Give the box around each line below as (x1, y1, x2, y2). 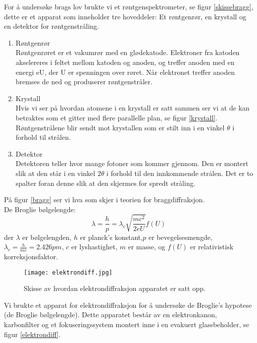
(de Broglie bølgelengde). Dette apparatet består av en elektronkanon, (4, 309, 217, 320)
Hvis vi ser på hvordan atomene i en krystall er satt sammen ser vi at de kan (15, 103, 250, 113)
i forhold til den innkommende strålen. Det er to (106, 168, 254, 178)
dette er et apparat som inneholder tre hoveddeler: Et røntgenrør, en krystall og (4, 11, 247, 21)
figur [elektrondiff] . (4, 329, 61, 339)
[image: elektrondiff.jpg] (24, 269, 112, 276)
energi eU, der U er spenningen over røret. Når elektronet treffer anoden (15, 66, 235, 77)
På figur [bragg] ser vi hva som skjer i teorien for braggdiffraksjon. (4, 194, 205, 205)
